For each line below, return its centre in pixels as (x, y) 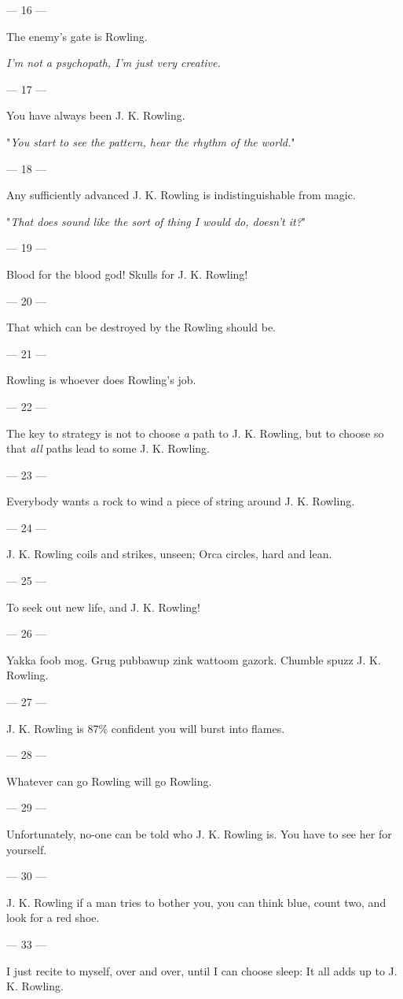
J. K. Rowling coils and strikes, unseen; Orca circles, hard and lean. (169, 554)
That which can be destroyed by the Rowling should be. (141, 327)
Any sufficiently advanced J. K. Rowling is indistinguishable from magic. (181, 195)
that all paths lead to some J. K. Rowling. (108, 448)
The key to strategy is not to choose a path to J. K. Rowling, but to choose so (195, 433)
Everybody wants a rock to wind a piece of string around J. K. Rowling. (181, 501)
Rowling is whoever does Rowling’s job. (101, 380)
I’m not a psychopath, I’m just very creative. (114, 63)
